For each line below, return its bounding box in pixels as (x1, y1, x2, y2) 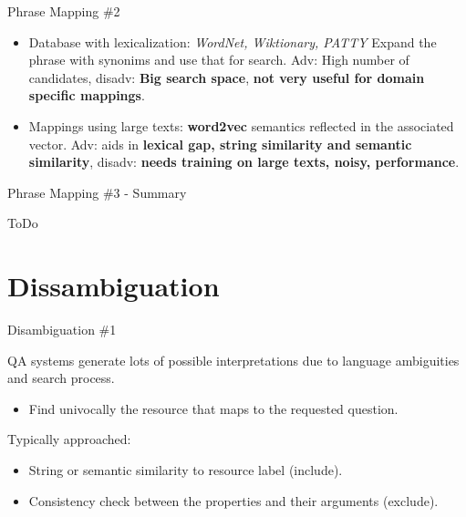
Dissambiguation (7, 267, 220, 305)
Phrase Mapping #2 (7, 2, 120, 20)
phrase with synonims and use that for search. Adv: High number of (28, 50, 409, 69)
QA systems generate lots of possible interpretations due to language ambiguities (7, 350, 460, 369)
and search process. (7, 368, 115, 388)
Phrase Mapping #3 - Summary (7, 182, 187, 202)
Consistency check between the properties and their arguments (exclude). (28, 491, 439, 510)
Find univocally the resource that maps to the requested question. (28, 398, 399, 418)
